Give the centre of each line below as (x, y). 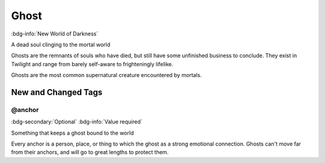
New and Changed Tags (57, 92)
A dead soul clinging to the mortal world (61, 45)
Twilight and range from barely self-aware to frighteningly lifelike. (92, 64)
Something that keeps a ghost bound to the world (73, 133)
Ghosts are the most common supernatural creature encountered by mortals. (107, 75)
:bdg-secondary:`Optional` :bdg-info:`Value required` (77, 122)
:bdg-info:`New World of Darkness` (55, 34)
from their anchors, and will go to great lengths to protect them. (90, 152)
